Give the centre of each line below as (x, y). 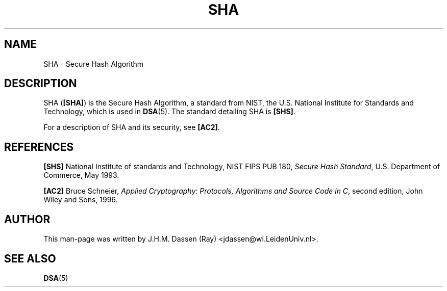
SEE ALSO (30, 258)
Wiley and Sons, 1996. (81, 200)
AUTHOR (27, 219)
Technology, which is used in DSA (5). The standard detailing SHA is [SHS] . (169, 112)
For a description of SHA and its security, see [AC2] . (132, 127)
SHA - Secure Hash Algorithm (94, 64)
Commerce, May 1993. (81, 175)
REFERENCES (39, 147)
